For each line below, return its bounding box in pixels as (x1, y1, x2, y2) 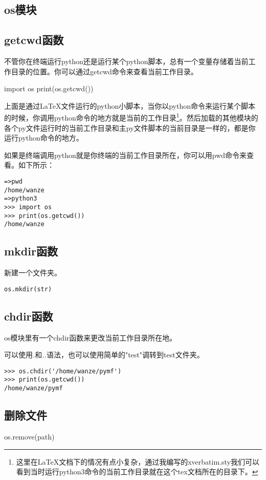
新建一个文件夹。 (4, 267, 61, 278)
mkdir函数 (4, 243, 58, 259)
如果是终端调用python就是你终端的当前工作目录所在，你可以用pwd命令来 (4, 149, 247, 160)
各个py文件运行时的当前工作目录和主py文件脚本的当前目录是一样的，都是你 (4, 122, 256, 133)
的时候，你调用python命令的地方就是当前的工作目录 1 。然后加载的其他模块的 (4, 111, 258, 123)
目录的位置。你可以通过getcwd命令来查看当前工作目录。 (11, 66, 198, 76)
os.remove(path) (4, 431, 55, 442)
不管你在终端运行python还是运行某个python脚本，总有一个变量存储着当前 (4, 55, 249, 66)
